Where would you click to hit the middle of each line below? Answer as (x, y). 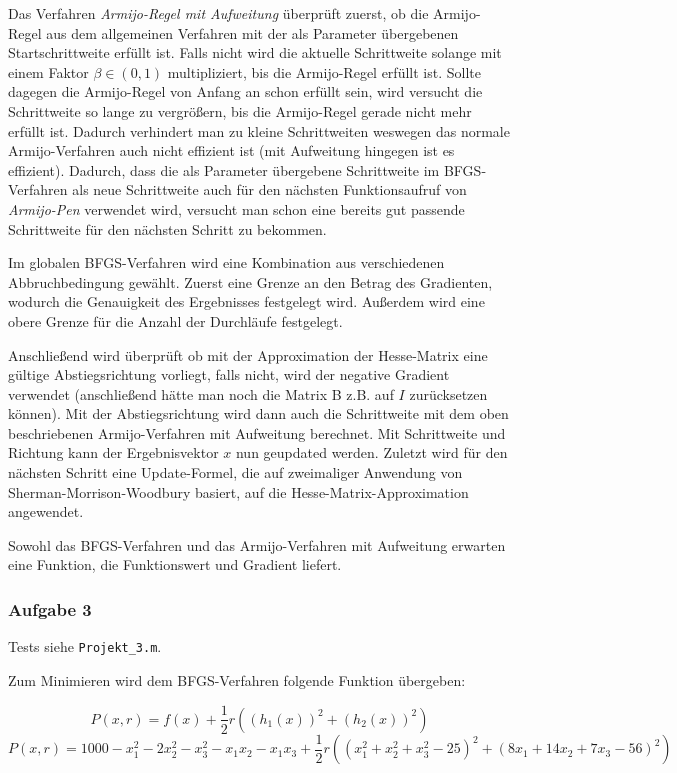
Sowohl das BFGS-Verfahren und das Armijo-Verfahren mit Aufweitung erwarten (257, 544)
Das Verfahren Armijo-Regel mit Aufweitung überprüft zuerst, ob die (218, 13)
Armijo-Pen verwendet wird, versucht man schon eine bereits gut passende (236, 208)
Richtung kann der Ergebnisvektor (113, 452)
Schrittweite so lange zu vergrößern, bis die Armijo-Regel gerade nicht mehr (240, 110)
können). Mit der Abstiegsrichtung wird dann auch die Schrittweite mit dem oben (258, 413)
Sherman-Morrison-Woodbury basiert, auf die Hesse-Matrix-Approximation (238, 491)
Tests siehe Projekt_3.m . (85, 646)
